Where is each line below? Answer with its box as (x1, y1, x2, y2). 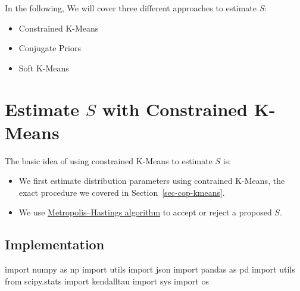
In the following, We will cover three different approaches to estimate (5, 2, 257, 14)
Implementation (5, 235, 105, 254)
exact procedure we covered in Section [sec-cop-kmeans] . (18, 186, 225, 198)
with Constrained (102, 96, 248, 121)
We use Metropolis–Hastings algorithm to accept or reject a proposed (18, 206, 272, 218)
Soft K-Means (18, 61, 69, 74)
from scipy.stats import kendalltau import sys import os (5, 274, 209, 287)
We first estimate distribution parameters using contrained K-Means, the (18, 174, 285, 187)
